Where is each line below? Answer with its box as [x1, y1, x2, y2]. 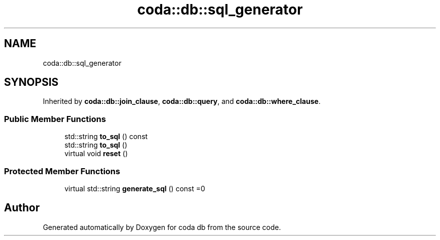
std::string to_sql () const [64, 132, 148, 141]
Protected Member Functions [4, 166, 121, 176]
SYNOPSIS [4, 76, 59, 89]
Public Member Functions [4, 113, 106, 124]
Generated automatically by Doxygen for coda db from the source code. [43, 222, 281, 231]
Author [4, 201, 40, 214]
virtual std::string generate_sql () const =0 [64, 184, 205, 193]
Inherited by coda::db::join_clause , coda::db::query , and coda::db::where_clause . [43, 97, 321, 106]
